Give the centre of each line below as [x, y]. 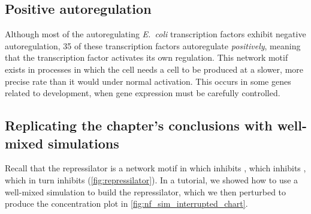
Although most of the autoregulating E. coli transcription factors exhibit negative [155, 34]
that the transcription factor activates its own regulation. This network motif [147, 57]
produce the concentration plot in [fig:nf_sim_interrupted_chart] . [126, 203]
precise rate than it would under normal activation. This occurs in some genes [148, 81]
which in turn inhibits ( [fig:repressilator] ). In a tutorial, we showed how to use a [152, 179]
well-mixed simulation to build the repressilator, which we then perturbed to [146, 191]
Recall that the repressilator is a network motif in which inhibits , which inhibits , [155, 168]
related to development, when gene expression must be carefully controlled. [143, 93]
